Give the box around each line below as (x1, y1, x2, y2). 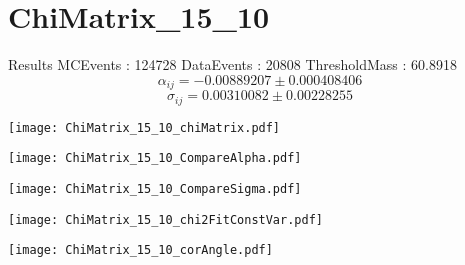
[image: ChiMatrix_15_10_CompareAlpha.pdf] (8, 151, 302, 166)
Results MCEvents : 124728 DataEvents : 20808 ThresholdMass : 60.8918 (8, 54, 457, 75)
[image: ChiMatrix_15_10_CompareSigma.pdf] (8, 181, 302, 196)
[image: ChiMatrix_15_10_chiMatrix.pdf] (8, 120, 281, 135)
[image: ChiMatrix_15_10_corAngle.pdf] (8, 243, 273, 258)
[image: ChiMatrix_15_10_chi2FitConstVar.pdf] (8, 212, 323, 227)
